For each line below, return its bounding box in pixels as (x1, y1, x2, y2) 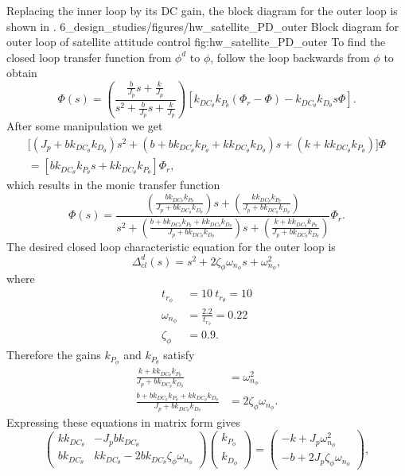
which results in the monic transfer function (6, 176, 220, 193)
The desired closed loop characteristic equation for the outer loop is (6, 238, 336, 254)
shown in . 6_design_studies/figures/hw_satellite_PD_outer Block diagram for (6, 17, 399, 34)
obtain (6, 64, 37, 81)
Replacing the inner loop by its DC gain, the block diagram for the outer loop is (6, 2, 398, 18)
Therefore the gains (6, 346, 101, 363)
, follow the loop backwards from (210, 48, 370, 65)
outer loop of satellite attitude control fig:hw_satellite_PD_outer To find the (6, 33, 386, 50)
